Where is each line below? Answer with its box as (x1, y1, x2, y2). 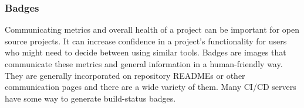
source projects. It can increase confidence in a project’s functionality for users (5, 34, 287, 47)
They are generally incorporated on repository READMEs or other (5, 69, 245, 81)
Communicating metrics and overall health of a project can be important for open (5, 23, 299, 36)
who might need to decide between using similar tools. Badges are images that (5, 46, 286, 58)
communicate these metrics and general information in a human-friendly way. (5, 58, 283, 69)
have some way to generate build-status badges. (5, 92, 176, 104)
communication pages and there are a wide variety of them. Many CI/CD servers (5, 81, 296, 93)
